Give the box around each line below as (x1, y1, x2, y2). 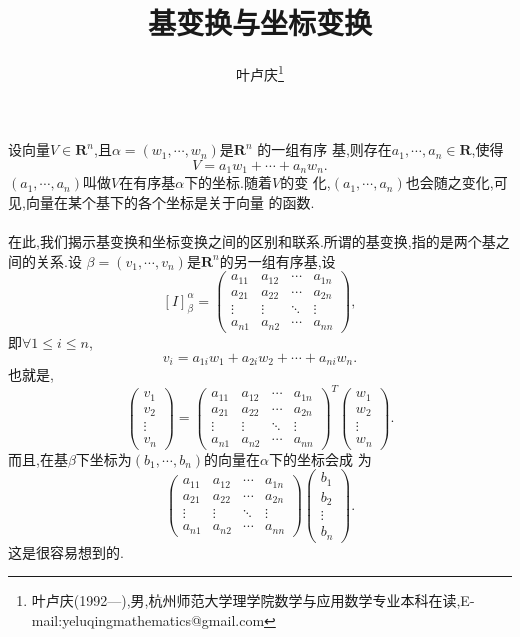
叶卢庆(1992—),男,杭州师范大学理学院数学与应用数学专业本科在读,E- (31, 590, 475, 611)
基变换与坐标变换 (147, 2, 372, 43)
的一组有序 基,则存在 (257, 139, 392, 160)
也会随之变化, (405, 172, 494, 193)
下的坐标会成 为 (269, 448, 372, 469)
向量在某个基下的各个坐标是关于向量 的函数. (25, 192, 315, 213)
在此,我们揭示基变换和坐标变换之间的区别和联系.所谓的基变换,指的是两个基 (8, 231, 496, 252)
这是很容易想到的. (8, 541, 124, 562)
